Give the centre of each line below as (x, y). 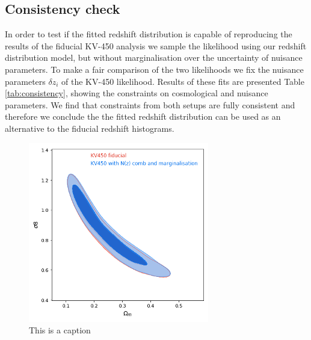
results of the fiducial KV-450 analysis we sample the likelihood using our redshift (156, 45)
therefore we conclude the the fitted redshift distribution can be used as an (143, 116)
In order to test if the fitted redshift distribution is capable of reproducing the (149, 34)
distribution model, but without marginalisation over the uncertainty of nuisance (154, 57)
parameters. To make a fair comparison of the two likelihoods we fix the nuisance (154, 69)
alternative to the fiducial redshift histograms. (90, 128)
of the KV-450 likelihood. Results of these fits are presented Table (183, 81)
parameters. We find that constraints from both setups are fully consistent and (150, 104)
